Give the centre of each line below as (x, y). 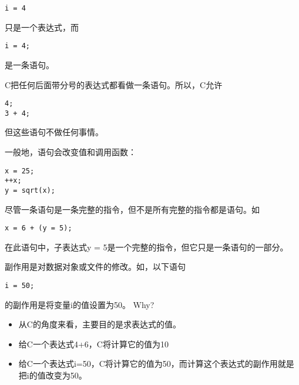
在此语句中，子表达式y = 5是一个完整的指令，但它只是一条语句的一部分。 (147, 247)
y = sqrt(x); (30, 190)
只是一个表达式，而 (42, 27)
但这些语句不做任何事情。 (54, 132)
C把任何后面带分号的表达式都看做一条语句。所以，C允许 (114, 84)
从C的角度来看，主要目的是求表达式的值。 (100, 324)
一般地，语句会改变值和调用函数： (70, 152)
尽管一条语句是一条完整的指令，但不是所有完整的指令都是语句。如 (132, 209)
